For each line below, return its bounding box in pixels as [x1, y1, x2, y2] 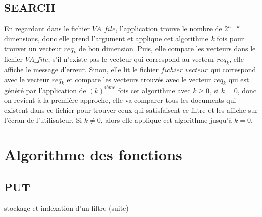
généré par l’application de [4, 84, 86, 95]
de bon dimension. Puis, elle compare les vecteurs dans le [79, 43, 256, 54]
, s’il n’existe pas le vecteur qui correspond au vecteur [48, 54, 215, 64]
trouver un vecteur [4, 43, 62, 54]
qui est [228, 74, 249, 84]
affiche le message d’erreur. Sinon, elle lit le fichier [4, 64, 159, 74]
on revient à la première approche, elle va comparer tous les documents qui [4, 95, 236, 105]
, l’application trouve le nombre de [115, 23, 222, 34]
